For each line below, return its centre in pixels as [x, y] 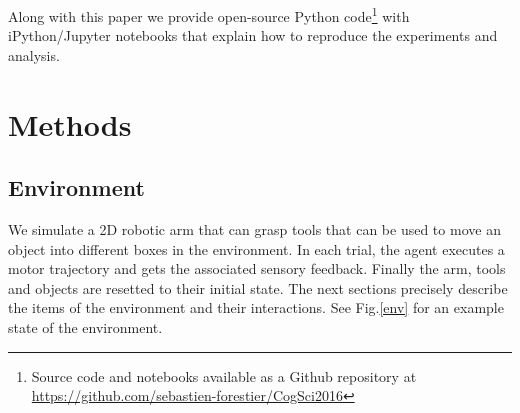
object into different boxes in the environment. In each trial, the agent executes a [256, 248]
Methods [70, 123]
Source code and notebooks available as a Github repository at [224, 375]
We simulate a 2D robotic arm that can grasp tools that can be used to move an [254, 229]
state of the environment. [85, 326]
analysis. [34, 54]
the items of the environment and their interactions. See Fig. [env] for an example [256, 307]
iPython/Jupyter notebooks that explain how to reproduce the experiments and [253, 35]
